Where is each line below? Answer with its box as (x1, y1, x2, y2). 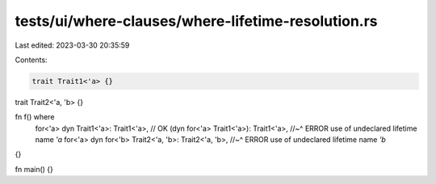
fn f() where (15, 112, 55, 122)
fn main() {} (15, 164, 54, 174)
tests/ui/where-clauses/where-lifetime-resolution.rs (15, 12, 379, 30)
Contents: (15, 55, 48, 65)
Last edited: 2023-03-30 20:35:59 (15, 40, 130, 50)
